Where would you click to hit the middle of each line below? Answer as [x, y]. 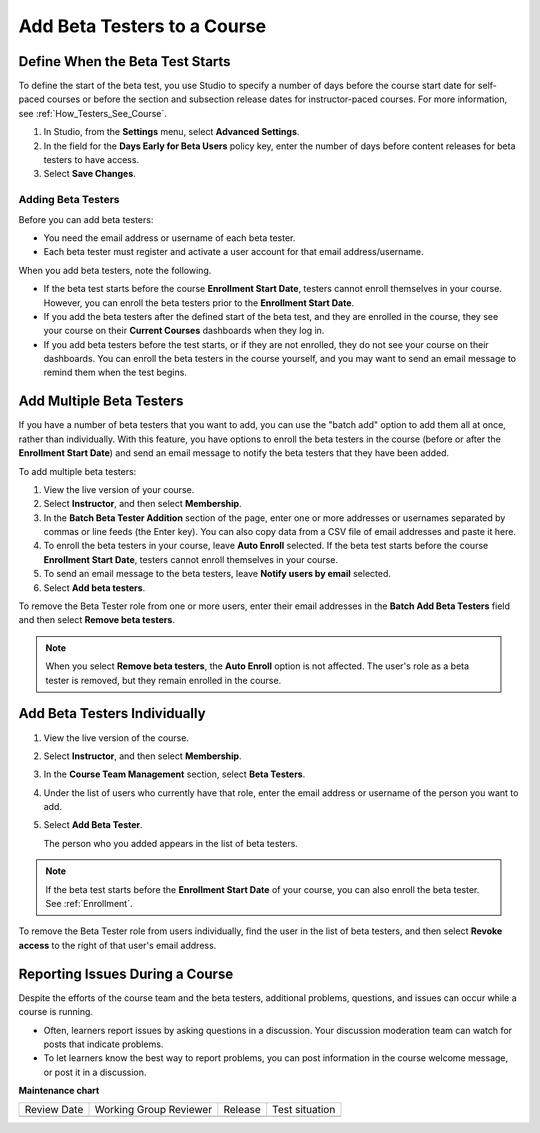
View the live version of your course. [119, 489]
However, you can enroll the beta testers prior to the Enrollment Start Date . [199, 302]
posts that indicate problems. [103, 1044]
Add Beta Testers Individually [112, 713]
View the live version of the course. [116, 737]
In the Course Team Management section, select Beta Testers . [174, 774]
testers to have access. [91, 160]
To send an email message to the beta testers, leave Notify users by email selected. [217, 574]
